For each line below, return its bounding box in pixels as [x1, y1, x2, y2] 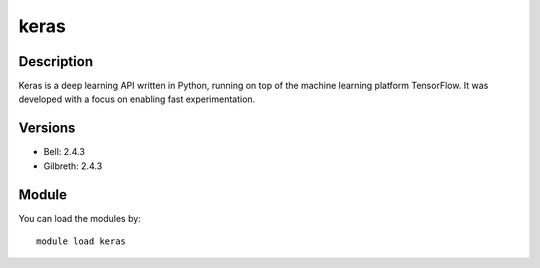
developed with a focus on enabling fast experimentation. [18, 93, 256, 105]
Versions [18, 120, 76, 137]
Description [18, 53, 94, 70]
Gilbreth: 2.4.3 [43, 160, 103, 172]
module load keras [36, 236, 127, 247]
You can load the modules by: [18, 212, 142, 224]
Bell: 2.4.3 [43, 146, 85, 158]
